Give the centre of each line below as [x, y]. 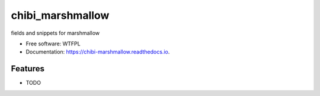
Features [28, 69]
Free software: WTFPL [53, 44]
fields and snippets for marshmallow [55, 33]
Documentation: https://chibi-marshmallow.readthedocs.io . [98, 52]
